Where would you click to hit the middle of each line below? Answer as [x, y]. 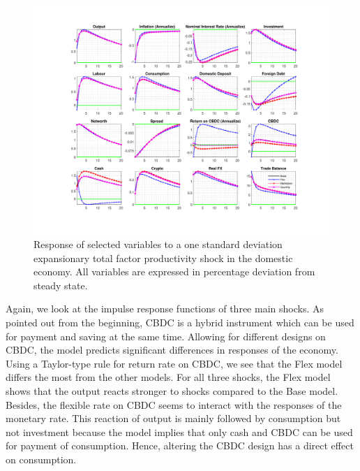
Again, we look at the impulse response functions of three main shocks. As [165, 309]
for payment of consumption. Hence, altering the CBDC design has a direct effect [180, 445]
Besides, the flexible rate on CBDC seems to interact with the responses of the [174, 404]
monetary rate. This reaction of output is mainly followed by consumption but [173, 418]
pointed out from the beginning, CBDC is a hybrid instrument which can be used [180, 323]
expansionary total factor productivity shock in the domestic [163, 258]
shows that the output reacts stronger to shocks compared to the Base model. [172, 391]
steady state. [61, 285]
